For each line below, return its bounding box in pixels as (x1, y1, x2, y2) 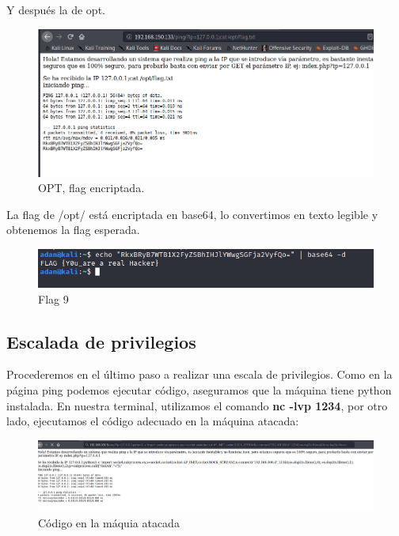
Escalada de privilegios (6, 329, 196, 353)
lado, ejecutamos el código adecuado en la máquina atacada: (6, 413, 299, 429)
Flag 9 (38, 290, 69, 307)
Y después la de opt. (6, 2, 105, 17)
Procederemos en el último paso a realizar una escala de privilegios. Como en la (6, 366, 393, 383)
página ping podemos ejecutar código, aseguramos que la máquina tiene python (6, 381, 392, 398)
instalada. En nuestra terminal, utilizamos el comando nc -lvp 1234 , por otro (6, 397, 388, 413)
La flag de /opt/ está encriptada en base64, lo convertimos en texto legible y (6, 206, 378, 222)
